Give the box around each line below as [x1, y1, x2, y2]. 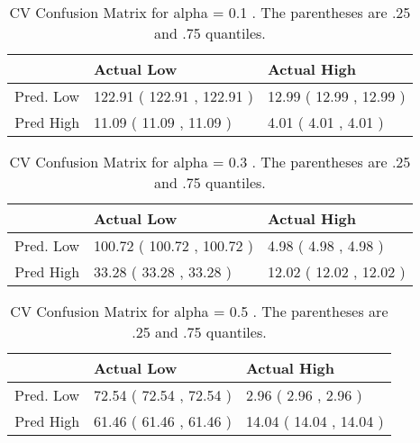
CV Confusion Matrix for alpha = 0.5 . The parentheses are [10, 301, 388, 321]
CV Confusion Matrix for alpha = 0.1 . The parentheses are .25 [9, 2, 411, 23]
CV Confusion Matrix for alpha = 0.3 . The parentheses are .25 [9, 151, 411, 172]
